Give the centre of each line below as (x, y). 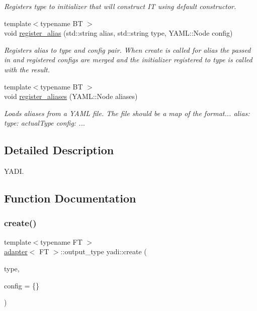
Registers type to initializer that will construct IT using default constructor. (120, 6)
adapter (16, 251)
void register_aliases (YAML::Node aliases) (71, 96)
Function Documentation (70, 198)
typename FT (61, 241)
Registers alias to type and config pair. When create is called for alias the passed (127, 49)
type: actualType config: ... (45, 123)
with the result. (27, 69)
